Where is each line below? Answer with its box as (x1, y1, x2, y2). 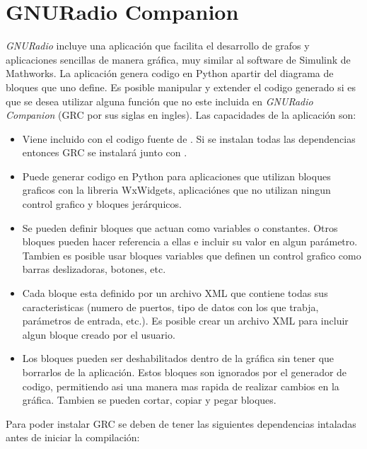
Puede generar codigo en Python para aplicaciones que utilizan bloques (22, 168, 331, 183)
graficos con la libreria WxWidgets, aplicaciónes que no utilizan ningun (22, 182, 331, 197)
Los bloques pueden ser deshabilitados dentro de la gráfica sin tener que (22, 351, 334, 366)
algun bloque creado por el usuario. (22, 327, 175, 342)
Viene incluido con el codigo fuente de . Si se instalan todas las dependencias (22, 131, 356, 146)
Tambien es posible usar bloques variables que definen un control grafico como (22, 247, 361, 262)
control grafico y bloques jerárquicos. (22, 197, 182, 211)
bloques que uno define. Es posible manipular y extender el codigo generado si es (6, 79, 356, 94)
